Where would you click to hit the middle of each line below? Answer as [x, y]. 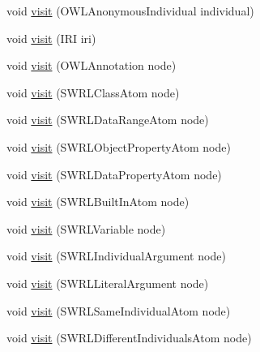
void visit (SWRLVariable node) [86, 228]
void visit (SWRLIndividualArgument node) [116, 256]
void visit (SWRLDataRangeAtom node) [108, 120]
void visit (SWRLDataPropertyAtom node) [114, 174]
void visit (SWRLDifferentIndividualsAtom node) [129, 338]
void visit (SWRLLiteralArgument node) [108, 283]
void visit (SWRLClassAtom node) [93, 92]
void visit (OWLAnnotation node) [92, 65]
